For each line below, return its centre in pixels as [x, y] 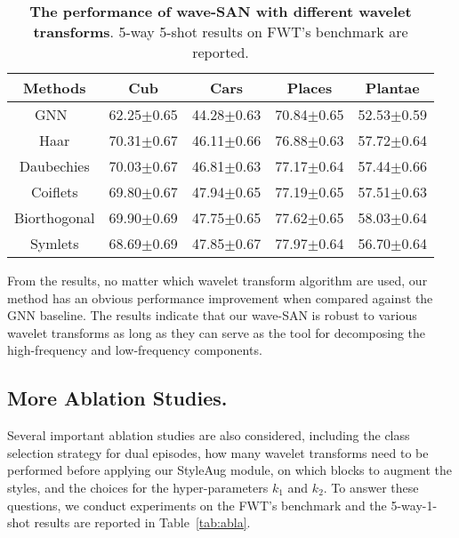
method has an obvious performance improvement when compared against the [220, 297]
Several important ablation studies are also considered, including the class [209, 435]
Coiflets [54, 192]
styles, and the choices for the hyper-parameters [138, 487]
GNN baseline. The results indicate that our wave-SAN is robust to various [212, 315]
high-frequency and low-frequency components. [135, 350]
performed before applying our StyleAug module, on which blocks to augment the [229, 470]
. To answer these [371, 487]
